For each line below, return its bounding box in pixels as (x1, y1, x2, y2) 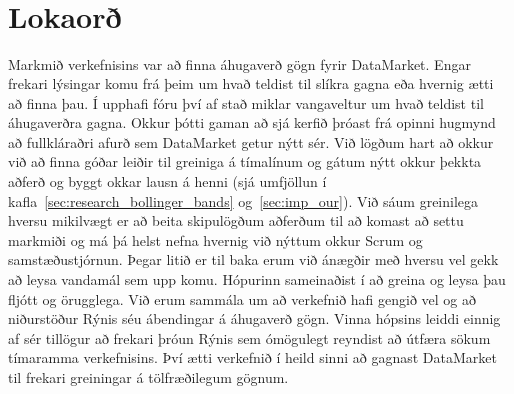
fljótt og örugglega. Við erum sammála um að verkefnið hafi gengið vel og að (8, 288, 477, 309)
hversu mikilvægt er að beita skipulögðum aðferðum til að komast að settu (8, 210, 464, 231)
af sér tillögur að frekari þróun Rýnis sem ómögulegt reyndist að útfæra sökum (8, 327, 491, 348)
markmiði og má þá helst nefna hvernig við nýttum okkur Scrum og (8, 229, 423, 250)
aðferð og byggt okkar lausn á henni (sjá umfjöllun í (8, 171, 327, 192)
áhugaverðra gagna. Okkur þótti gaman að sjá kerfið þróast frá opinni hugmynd (8, 112, 496, 133)
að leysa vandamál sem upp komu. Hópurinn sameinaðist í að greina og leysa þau (8, 269, 506, 290)
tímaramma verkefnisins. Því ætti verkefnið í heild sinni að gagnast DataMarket (8, 347, 497, 368)
